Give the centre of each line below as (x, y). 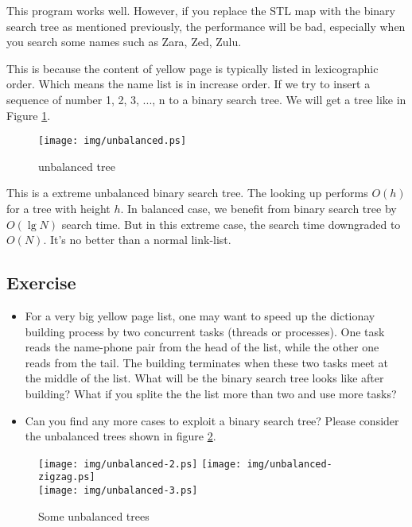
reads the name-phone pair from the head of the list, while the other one (202, 347)
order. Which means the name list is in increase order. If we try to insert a (189, 84)
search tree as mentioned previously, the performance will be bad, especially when (206, 26)
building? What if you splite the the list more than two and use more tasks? (211, 393)
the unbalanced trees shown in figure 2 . (120, 436)
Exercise (41, 283)
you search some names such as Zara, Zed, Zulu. (124, 42)
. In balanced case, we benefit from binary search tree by (258, 208)
